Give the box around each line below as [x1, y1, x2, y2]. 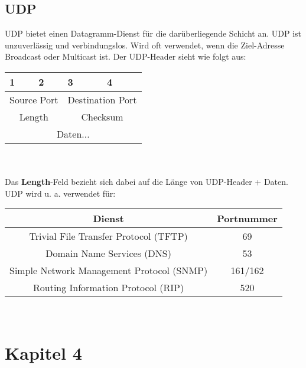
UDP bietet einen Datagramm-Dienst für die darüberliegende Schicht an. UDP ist [5, 27, 301, 40]
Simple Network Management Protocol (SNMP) [9, 263, 208, 278]
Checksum [81, 109, 123, 123]
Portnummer [217, 211, 278, 226]
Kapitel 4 [5, 341, 82, 365]
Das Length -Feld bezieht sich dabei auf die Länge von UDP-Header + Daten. [5, 175, 288, 188]
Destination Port [67, 92, 137, 106]
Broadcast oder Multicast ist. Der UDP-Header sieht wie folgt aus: [5, 50, 246, 63]
